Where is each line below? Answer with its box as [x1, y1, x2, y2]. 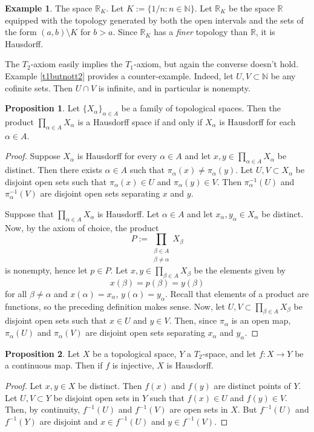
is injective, [112, 359, 154, 371]
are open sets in [169, 403, 228, 416]
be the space [229, 2, 275, 14]
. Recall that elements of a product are [165, 287, 309, 299]
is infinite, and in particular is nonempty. [98, 81, 250, 94]
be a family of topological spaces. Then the [121, 102, 281, 114]
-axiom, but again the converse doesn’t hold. [134, 57, 299, 70]
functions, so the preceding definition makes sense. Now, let [5, 299, 226, 312]
